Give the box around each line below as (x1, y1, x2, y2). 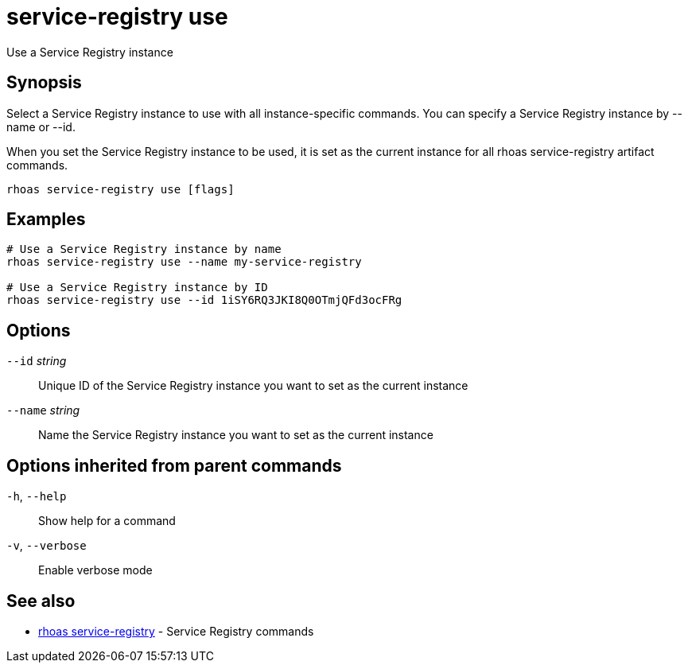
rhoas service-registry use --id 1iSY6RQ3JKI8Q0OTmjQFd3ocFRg (6, 294, 402, 307)
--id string (6, 354, 67, 368)
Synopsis (6, 72, 82, 93)
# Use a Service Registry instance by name (6, 243, 282, 256)
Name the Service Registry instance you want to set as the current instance (38, 428, 433, 442)
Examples (6, 209, 86, 230)
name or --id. (6, 119, 76, 134)
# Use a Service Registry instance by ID (6, 281, 268, 294)
